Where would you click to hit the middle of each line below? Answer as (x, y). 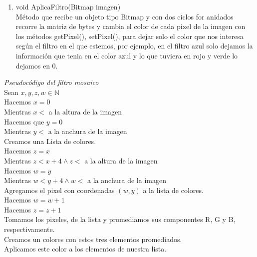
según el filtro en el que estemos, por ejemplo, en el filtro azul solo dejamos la (134, 46)
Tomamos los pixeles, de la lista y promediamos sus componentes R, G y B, (120, 219)
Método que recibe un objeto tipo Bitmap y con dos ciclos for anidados (125, 16)
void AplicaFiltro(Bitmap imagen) (68, 6)
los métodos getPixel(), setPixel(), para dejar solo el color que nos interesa (129, 36)
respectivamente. (29, 229)
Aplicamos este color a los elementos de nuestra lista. (85, 249)
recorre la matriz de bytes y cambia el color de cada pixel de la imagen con (130, 26)
